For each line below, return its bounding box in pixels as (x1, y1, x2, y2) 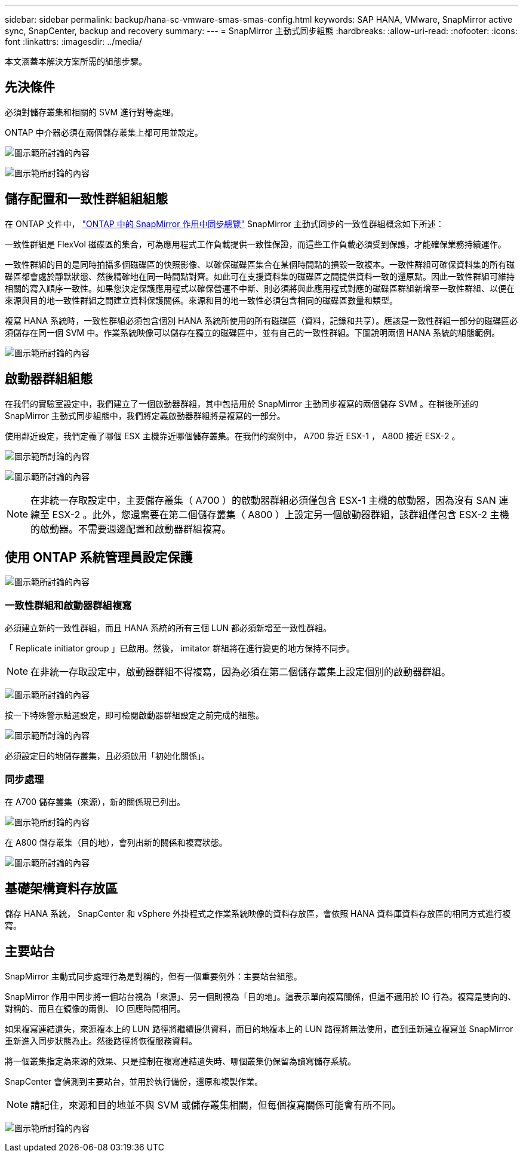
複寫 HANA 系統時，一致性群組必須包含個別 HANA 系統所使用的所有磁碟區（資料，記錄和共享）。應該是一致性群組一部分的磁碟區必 (5, 315, 518, 326)
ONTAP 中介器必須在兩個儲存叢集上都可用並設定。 (5, 127, 203, 137)
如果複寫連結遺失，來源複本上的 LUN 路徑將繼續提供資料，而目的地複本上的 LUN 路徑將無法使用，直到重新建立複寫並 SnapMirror (5, 1023, 513, 1034)
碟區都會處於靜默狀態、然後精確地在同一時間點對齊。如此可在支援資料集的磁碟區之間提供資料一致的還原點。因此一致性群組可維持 (5, 271, 515, 281)
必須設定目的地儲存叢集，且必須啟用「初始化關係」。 (5, 751, 210, 761)
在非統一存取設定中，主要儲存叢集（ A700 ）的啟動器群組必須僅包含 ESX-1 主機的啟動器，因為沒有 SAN (30, 494, 496, 506)
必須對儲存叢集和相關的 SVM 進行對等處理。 (5, 106, 179, 117)
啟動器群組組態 (5, 371, 93, 387)
